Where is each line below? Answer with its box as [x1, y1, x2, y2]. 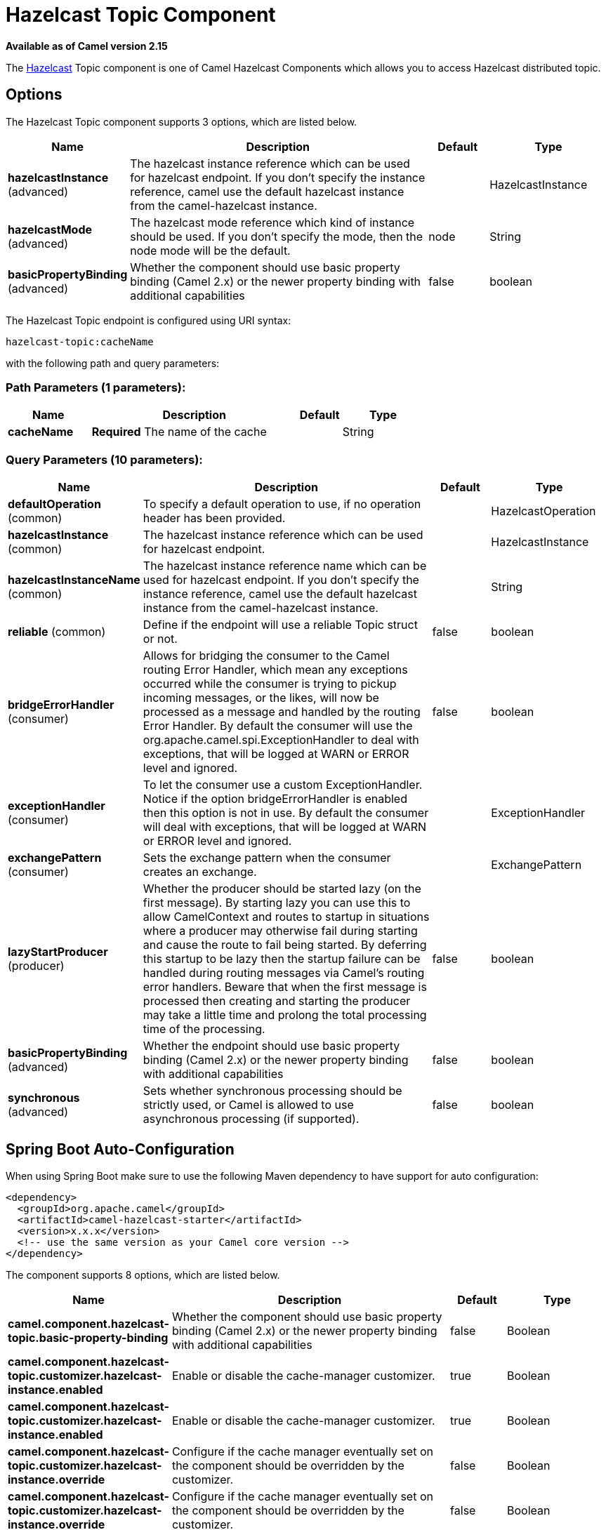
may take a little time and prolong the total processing [143, 1008, 427, 1023]
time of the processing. [143, 1022, 265, 1037]
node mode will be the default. [130, 243, 291, 258]
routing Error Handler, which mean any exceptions [143, 663, 408, 677]
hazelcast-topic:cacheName [6, 335, 154, 347]
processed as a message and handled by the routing [143, 705, 421, 719]
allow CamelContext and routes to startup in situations [143, 910, 430, 924]
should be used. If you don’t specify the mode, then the [130, 229, 423, 244]
